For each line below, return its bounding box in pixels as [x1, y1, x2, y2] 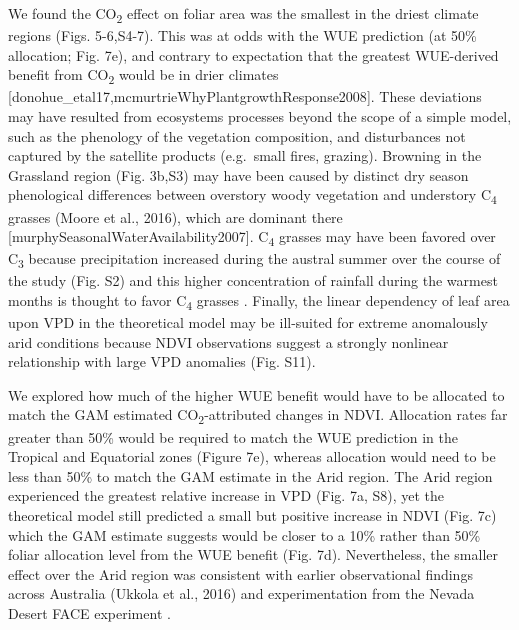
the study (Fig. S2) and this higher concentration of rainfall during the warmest [8, 270, 498, 291]
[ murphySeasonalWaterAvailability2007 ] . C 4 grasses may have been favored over [8, 226, 496, 249]
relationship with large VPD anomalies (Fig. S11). [8, 351, 316, 372]
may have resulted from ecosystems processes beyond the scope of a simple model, [8, 106, 512, 127]
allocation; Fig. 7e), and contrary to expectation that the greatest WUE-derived [8, 44, 499, 65]
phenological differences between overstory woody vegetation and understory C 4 [8, 184, 497, 208]
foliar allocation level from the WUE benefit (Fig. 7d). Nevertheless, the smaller [8, 544, 498, 565]
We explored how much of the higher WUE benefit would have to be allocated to [8, 384, 505, 405]
